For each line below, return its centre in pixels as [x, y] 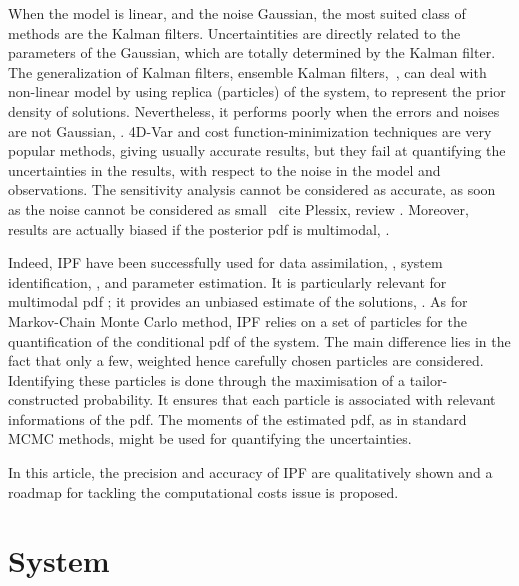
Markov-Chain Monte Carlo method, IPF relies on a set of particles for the [237, 320]
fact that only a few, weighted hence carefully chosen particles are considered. [246, 360]
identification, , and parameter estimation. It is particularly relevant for [227, 281]
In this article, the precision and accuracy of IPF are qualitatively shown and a [250, 472]
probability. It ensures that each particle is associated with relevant [289, 399]
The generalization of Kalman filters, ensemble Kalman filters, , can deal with [247, 71]
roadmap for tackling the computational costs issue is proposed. [203, 491]
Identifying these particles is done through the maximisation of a [207, 379]
